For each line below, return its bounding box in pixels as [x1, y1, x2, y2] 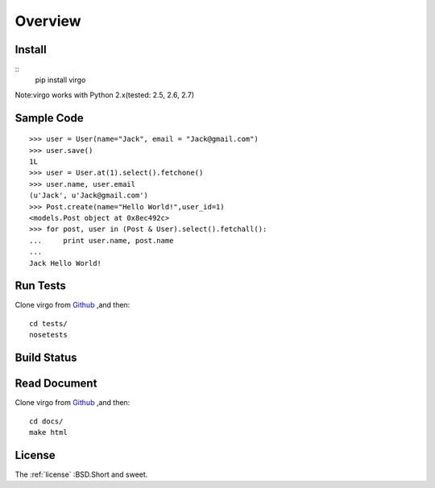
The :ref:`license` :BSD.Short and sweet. [14, 469, 148, 479]
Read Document [14, 377, 97, 391]
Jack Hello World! [29, 258, 102, 267]
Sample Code [14, 111, 84, 125]
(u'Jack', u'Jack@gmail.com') [29, 191, 149, 201]
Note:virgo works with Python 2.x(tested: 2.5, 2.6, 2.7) [14, 89, 195, 100]
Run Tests [14, 279, 66, 293]
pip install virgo [35, 75, 86, 85]
